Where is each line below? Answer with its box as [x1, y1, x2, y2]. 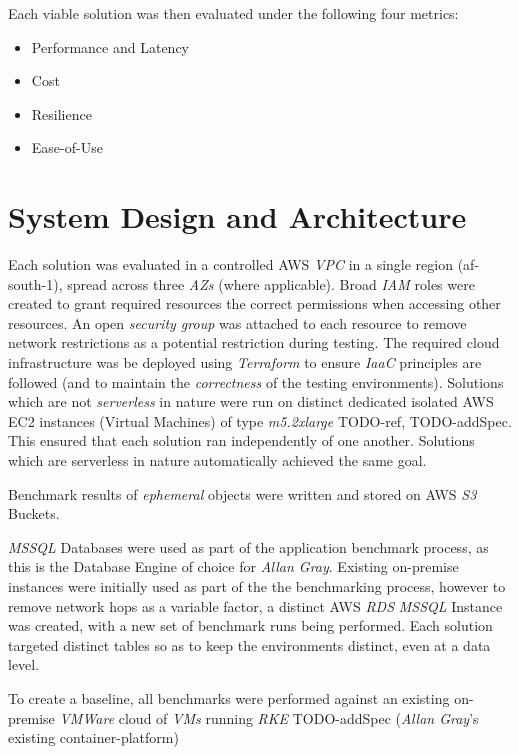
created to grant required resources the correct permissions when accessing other [8, 293, 501, 314]
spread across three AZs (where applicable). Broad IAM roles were [67, 273, 475, 294]
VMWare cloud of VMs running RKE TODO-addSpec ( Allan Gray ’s [59, 707, 479, 728]
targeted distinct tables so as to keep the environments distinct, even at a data [8, 634, 491, 655]
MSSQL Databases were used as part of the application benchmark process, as [8, 536, 489, 557]
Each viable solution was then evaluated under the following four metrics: [8, 3, 459, 23]
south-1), [8, 273, 63, 294]
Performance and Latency [31, 36, 189, 57]
